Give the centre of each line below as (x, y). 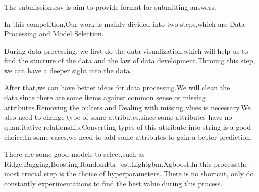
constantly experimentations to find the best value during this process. (113, 183)
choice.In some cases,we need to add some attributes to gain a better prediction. (128, 137)
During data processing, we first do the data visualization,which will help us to (126, 50)
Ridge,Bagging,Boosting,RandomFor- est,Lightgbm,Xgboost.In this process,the (126, 163)
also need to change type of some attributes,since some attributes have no (118, 117)
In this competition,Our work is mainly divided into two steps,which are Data (125, 23)
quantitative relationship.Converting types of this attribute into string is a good (128, 127)
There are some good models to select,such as (74, 154)
